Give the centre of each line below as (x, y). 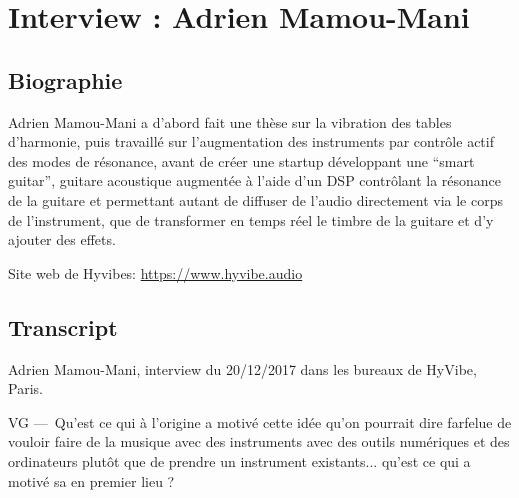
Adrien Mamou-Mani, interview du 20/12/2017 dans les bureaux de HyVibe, (242, 368)
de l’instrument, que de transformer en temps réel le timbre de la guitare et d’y (251, 219)
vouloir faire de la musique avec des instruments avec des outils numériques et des (259, 441)
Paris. (25, 388)
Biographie (65, 79)
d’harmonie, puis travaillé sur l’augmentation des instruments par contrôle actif (251, 141)
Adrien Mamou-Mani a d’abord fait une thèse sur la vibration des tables (230, 121)
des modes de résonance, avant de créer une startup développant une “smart (241, 160)
